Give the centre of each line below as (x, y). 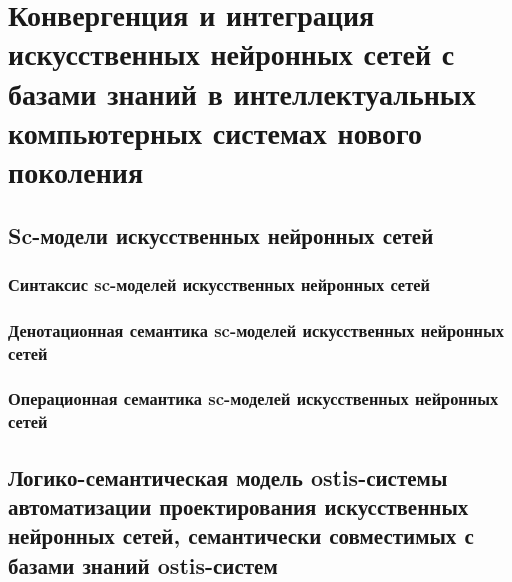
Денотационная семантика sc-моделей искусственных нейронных (256, 329)
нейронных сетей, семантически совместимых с (241, 535)
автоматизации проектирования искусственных (238, 506)
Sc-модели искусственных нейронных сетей (221, 234)
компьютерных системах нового (215, 131)
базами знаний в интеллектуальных (242, 92)
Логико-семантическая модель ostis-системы (228, 476)
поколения (76, 170)
